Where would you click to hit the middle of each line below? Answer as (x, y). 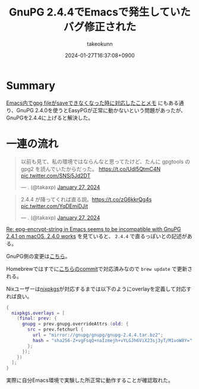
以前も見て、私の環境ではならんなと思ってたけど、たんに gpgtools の (105, 162)
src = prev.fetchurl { (56, 330)
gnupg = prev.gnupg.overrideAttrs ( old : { (75, 324)
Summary (31, 85)
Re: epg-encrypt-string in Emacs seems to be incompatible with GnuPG (94, 229)
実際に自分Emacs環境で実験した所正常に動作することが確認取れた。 (90, 380)
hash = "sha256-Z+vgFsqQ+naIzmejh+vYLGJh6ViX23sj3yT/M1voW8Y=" (113, 340)
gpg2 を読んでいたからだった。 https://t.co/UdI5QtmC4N (91, 169)
